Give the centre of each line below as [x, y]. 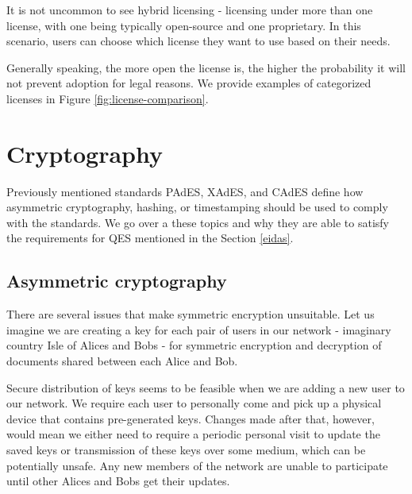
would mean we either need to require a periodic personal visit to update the [193, 434]
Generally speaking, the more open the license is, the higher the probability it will [206, 67]
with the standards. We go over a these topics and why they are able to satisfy [198, 222]
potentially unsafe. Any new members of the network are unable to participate [197, 465]
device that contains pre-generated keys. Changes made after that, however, [191, 418]
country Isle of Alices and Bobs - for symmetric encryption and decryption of [194, 345]
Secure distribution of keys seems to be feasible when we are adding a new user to [206, 387]
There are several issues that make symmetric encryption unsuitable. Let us [191, 314]
